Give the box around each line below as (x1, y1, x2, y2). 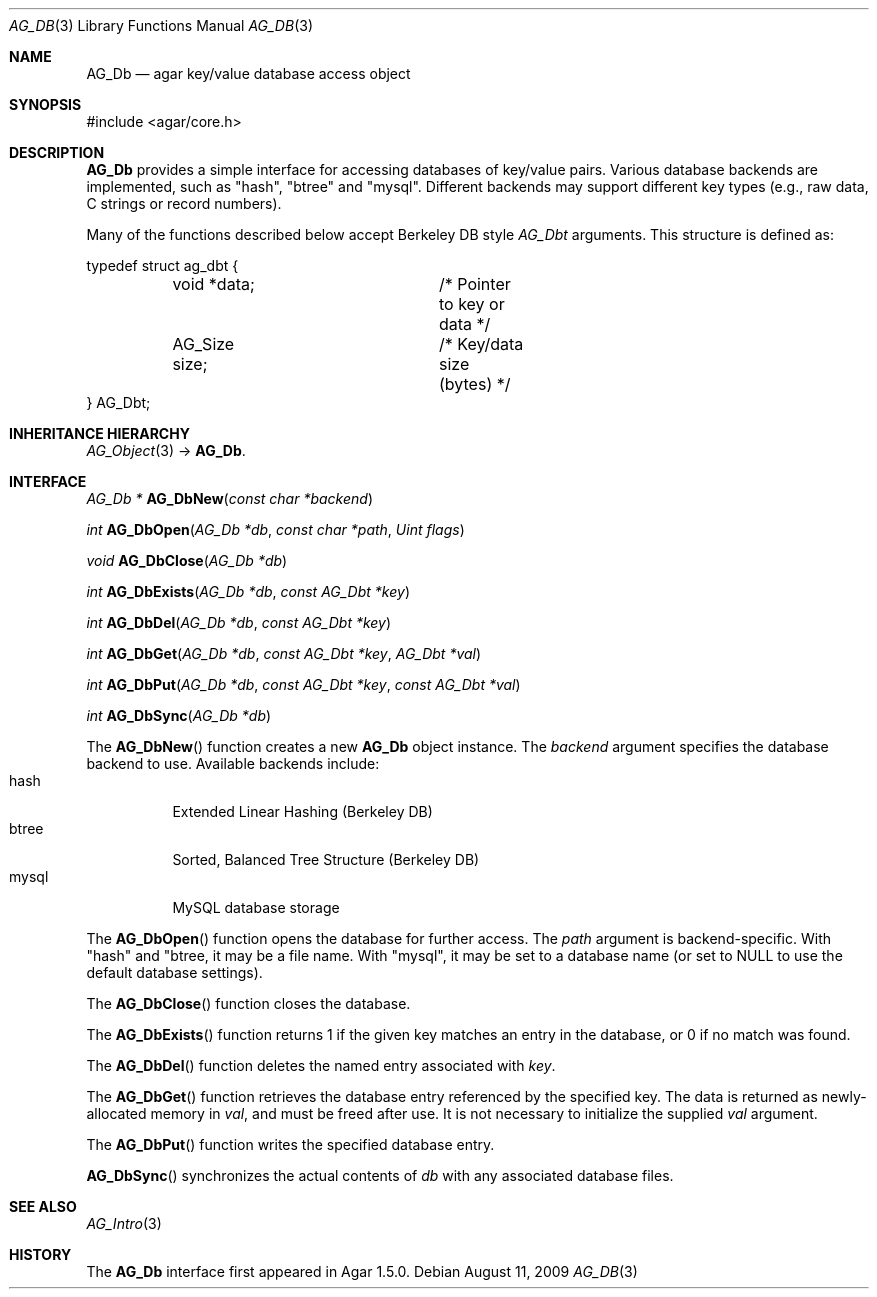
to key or (438, 294, 505, 314)
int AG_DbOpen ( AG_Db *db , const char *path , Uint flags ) (86, 521, 465, 538)
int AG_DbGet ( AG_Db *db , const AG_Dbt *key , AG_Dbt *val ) (86, 645, 482, 662)
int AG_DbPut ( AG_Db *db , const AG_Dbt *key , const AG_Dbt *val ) (86, 676, 521, 693)
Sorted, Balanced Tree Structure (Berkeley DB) (172, 851, 480, 868)
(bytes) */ (438, 374, 511, 394)
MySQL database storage (172, 899, 340, 916)
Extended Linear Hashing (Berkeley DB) (172, 803, 433, 820)
